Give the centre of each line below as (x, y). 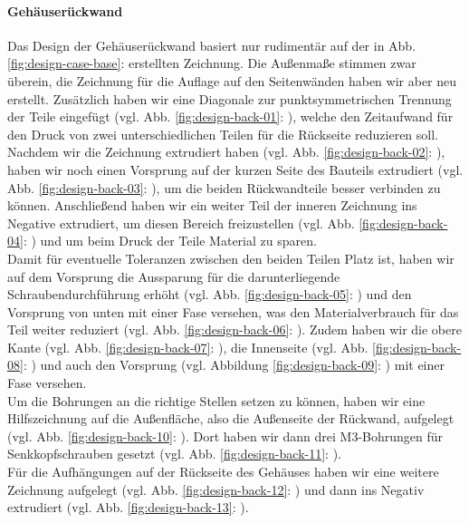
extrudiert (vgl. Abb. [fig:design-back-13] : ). (128, 507)
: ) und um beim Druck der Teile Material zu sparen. (170, 241)
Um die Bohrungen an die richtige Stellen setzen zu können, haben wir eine (216, 400)
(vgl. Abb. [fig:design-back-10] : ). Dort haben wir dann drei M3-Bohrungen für (225, 436)
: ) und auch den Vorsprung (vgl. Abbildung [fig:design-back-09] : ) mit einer (234, 365)
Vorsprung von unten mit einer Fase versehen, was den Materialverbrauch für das (233, 311)
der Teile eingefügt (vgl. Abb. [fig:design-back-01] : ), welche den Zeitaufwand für (230, 116)
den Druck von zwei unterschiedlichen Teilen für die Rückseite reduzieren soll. (223, 134)
